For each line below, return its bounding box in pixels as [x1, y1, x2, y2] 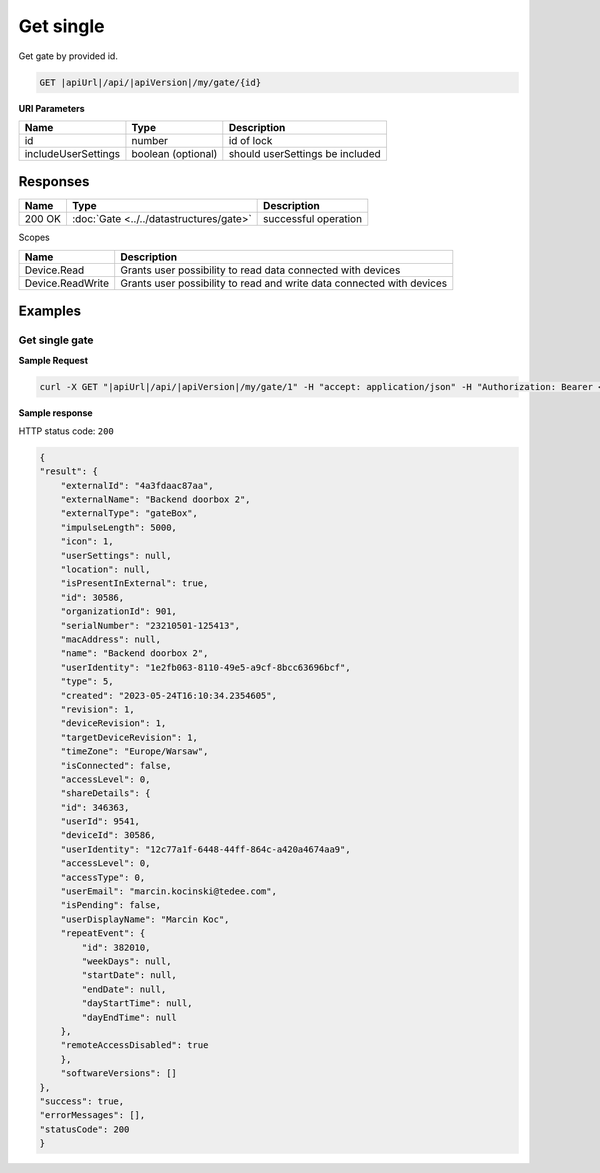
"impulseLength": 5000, [60, 521, 177, 533]
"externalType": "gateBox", [60, 508, 199, 519]
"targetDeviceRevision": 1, [60, 731, 199, 743]
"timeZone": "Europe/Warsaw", [60, 746, 209, 757]
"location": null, [60, 564, 151, 575]
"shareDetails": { [60, 788, 151, 799]
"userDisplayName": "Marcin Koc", [60, 913, 230, 925]
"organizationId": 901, [60, 606, 177, 617]
